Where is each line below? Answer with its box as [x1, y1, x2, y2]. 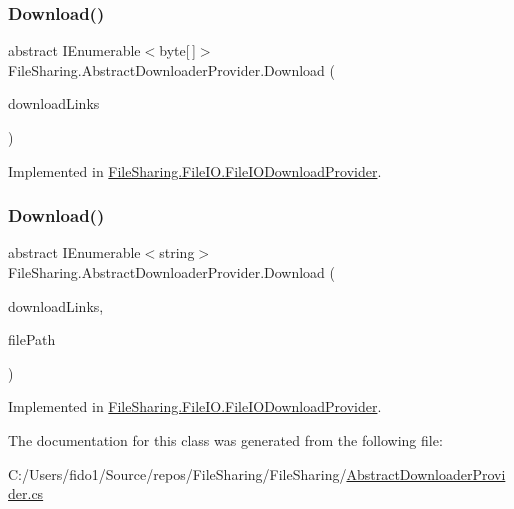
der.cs [8, 483, 44, 504]
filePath [8, 329, 56, 350]
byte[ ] [159, 40, 196, 61]
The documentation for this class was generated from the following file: [8, 429, 443, 450]
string [159, 242, 195, 263]
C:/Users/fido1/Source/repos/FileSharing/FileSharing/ [8, 463, 347, 484]
